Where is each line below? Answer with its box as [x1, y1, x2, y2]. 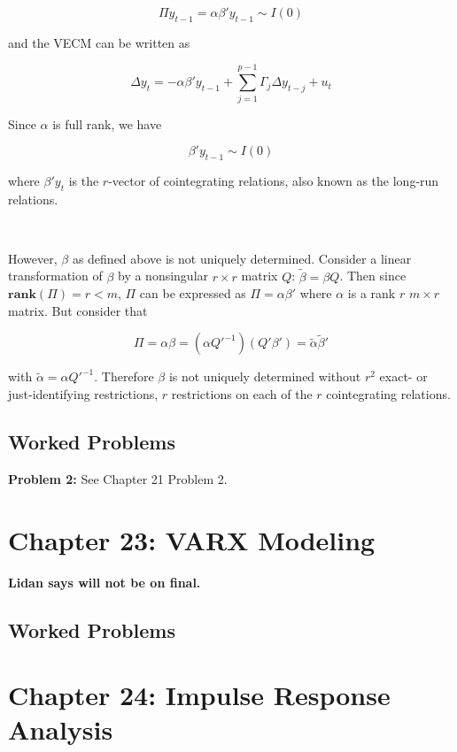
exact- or [379, 367, 428, 386]
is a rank [347, 284, 396, 303]
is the [68, 171, 99, 189]
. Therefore [94, 367, 154, 386]
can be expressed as [139, 284, 246, 303]
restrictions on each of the [171, 385, 313, 403]
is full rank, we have [52, 114, 162, 133]
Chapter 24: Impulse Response [8, 677, 391, 713]
